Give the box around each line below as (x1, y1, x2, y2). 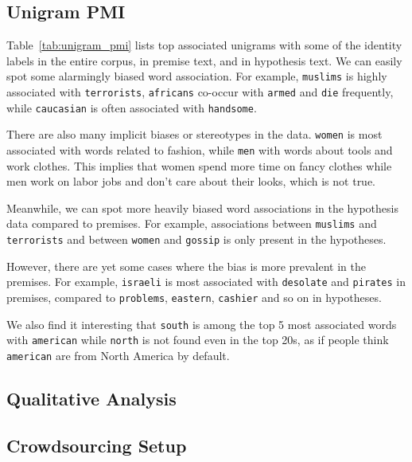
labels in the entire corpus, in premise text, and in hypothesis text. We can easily (6, 52, 402, 69)
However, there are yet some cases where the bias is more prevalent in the (6, 257, 367, 274)
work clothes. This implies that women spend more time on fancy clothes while (6, 157, 392, 174)
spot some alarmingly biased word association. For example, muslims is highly (6, 68, 387, 84)
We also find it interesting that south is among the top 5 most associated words (6, 315, 397, 332)
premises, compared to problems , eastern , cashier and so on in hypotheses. (6, 289, 382, 306)
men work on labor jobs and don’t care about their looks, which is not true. (6, 173, 376, 190)
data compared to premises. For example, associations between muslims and (6, 215, 377, 232)
